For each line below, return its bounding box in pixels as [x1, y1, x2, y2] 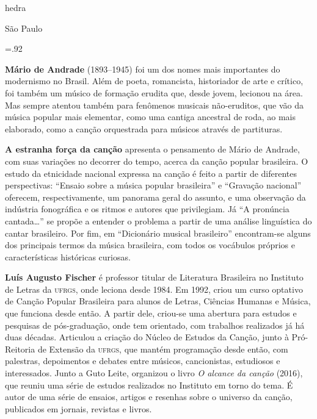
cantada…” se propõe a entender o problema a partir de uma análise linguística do [5, 214, 312, 227]
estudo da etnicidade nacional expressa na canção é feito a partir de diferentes [5, 167, 297, 179]
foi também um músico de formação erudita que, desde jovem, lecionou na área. [5, 86, 303, 99]
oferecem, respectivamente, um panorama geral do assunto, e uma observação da [5, 190, 306, 203]
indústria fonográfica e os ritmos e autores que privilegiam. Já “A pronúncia [5, 202, 290, 215]
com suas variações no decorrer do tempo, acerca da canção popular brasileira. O [5, 154, 308, 167]
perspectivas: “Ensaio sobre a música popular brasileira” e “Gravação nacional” [5, 179, 302, 192]
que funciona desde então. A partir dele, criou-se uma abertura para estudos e [5, 307, 297, 320]
